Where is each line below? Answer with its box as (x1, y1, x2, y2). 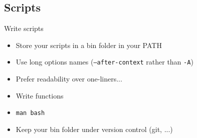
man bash (16, 109, 45, 117)
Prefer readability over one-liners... (16, 73, 122, 84)
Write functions (16, 90, 64, 100)
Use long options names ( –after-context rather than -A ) (16, 56, 193, 67)
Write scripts (4, 23, 44, 33)
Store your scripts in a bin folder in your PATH (16, 39, 162, 50)
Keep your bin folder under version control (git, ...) (16, 123, 173, 134)
